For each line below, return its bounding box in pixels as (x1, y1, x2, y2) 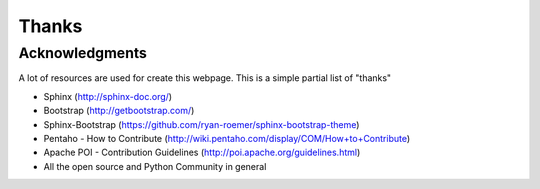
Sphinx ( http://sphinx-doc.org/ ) (43, 90, 173, 102)
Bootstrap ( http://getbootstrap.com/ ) (43, 105, 195, 117)
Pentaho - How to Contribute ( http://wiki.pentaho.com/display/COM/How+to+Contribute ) (43, 132, 411, 144)
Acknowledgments (18, 44, 147, 62)
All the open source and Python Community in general (43, 160, 267, 172)
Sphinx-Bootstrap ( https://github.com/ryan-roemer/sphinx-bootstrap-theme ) (43, 118, 360, 130)
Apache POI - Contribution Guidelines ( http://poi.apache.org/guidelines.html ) (43, 146, 361, 159)
